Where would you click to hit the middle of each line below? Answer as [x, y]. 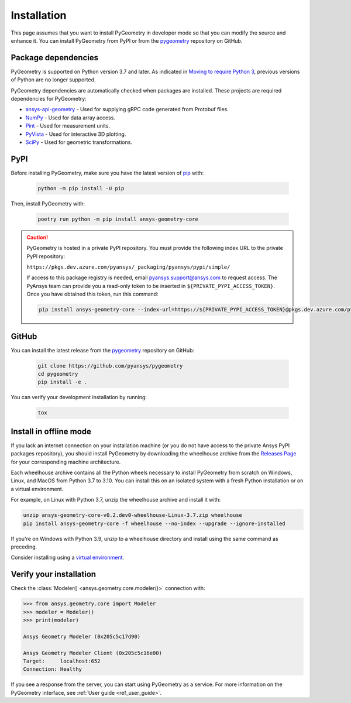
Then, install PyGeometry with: [48, 203]
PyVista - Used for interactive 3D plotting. [76, 134]
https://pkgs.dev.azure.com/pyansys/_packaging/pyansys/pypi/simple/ [128, 267]
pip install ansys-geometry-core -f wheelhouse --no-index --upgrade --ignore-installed [154, 523]
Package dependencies [55, 58]
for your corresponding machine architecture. [66, 462]
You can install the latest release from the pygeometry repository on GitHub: [102, 350]
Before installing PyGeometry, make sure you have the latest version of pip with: [107, 173]
